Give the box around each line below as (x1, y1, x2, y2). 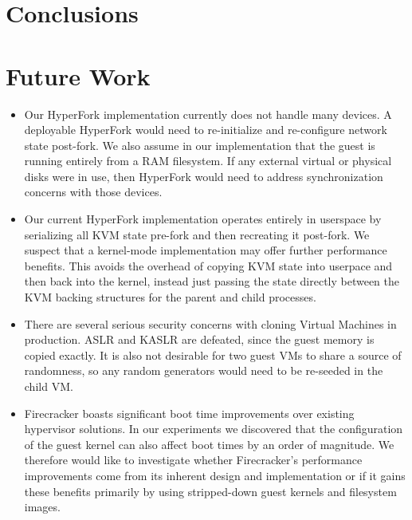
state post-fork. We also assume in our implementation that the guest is (24, 136, 375, 153)
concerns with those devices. (24, 183, 163, 200)
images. (24, 498, 61, 515)
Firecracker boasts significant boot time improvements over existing (24, 404, 355, 421)
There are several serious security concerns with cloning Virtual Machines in (24, 315, 397, 332)
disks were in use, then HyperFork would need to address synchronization (24, 167, 383, 184)
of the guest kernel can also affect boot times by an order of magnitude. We (24, 435, 394, 452)
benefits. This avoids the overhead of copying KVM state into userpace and (24, 257, 393, 274)
